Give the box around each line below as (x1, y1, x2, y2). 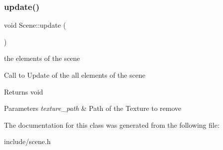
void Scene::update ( (4, 20, 66, 30)
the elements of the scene (4, 53, 80, 63)
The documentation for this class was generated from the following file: (4, 119, 220, 130)
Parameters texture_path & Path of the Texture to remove (4, 103, 181, 113)
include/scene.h (4, 136, 51, 147)
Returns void (4, 86, 43, 97)
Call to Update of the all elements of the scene (4, 70, 146, 80)
